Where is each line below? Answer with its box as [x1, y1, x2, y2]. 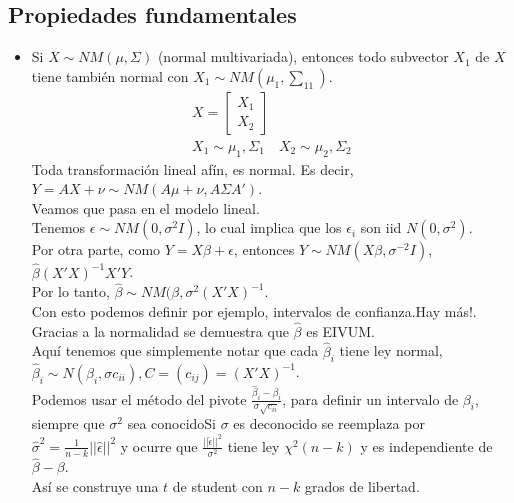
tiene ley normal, [339, 340, 443, 361]
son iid [360, 217, 402, 238]
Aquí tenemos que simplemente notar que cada [31, 340, 319, 361]
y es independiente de [360, 435, 493, 456]
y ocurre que [120, 435, 198, 456]
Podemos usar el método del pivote [31, 388, 247, 409]
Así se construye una [31, 475, 159, 496]
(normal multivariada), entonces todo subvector [157, 46, 449, 67]
